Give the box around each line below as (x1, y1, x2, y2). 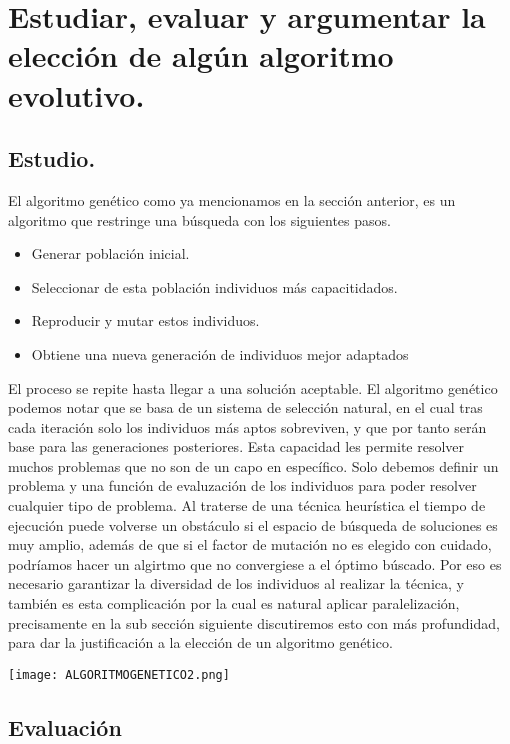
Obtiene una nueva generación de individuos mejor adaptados (31, 343, 409, 364)
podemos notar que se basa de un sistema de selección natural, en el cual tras (8, 397, 483, 418)
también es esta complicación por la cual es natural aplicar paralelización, (8, 593, 460, 614)
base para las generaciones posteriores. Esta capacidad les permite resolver (8, 436, 465, 457)
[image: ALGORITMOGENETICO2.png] (8, 667, 230, 682)
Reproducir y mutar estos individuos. (31, 310, 260, 331)
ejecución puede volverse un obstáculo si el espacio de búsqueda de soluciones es (8, 514, 498, 535)
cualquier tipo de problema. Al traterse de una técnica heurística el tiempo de (8, 495, 486, 516)
